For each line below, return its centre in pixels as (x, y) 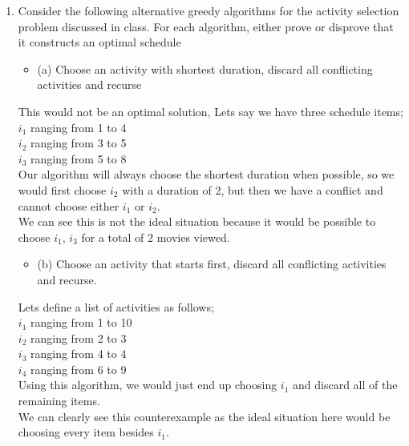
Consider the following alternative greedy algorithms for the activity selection (209, 10)
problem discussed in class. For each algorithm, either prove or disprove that (206, 26)
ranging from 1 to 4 (78, 127)
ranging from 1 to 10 (81, 322)
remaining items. (59, 401)
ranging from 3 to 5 (78, 143)
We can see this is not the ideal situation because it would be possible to (197, 221)
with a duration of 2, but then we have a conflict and (253, 189)
